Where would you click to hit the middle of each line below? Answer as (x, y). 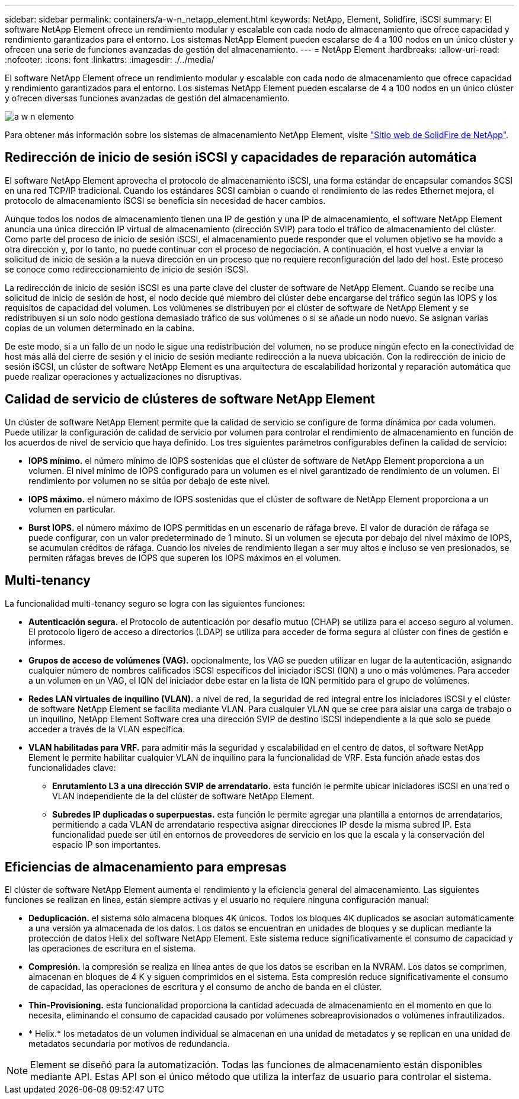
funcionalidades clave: (72, 767)
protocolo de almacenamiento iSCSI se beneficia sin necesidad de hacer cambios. (165, 200)
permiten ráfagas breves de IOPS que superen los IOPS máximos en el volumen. (185, 557)
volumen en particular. (72, 509)
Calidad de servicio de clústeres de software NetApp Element (190, 399)
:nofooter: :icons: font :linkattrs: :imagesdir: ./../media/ (110, 60)
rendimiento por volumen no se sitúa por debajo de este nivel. (149, 480)
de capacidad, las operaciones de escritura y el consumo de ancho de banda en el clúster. (205, 987)
